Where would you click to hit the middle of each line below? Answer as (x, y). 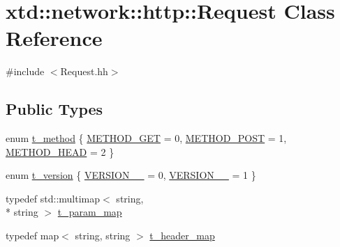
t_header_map (182, 236)
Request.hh (84, 71)
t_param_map (90, 212)
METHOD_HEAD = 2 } (60, 151)
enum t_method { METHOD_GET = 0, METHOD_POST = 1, (146, 138)
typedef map (32, 236)
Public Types (54, 109)
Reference (54, 38)
